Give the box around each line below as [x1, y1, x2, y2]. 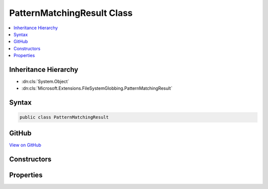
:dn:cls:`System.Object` [21, 78, 69, 84]
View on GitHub [9, 142, 42, 148]
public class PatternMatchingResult [19, 115, 109, 120]
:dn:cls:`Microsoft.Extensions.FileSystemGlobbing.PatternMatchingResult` [21, 85, 173, 91]
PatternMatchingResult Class [9, 7, 133, 18]
